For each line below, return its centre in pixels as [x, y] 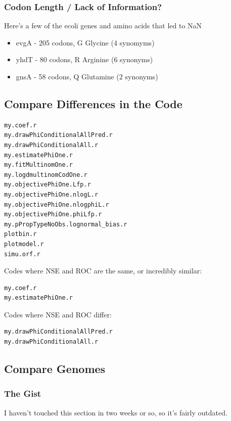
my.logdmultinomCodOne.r [46, 175]
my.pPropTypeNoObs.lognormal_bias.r [66, 224]
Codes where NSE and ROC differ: [58, 314]
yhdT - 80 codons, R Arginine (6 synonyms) [84, 59]
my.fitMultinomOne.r [39, 165]
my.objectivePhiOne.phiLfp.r [53, 215]
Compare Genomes [55, 369]
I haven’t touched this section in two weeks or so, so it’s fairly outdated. [116, 412]
